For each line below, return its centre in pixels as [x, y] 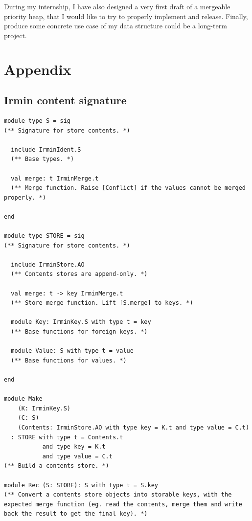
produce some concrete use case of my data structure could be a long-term [115, 26]
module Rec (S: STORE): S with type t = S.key [81, 485]
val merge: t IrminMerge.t [55, 178]
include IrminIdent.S [46, 149]
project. [15, 35]
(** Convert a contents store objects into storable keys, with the [118, 495]
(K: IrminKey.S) [44, 408]
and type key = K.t [74, 447]
